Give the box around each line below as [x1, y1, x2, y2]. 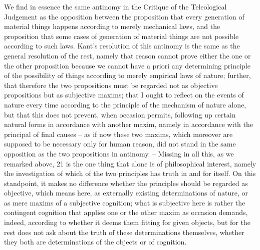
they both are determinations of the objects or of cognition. [4, 236, 187, 247]
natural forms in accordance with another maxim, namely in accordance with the [4, 119, 253, 129]
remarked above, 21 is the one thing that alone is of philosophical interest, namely [4, 158, 256, 168]
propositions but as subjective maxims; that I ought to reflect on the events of [4, 89, 244, 100]
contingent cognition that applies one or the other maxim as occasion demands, [4, 207, 248, 217]
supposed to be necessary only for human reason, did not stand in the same [4, 138, 236, 149]
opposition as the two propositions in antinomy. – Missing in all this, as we [4, 148, 234, 158]
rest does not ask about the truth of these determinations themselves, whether [4, 226, 244, 237]
